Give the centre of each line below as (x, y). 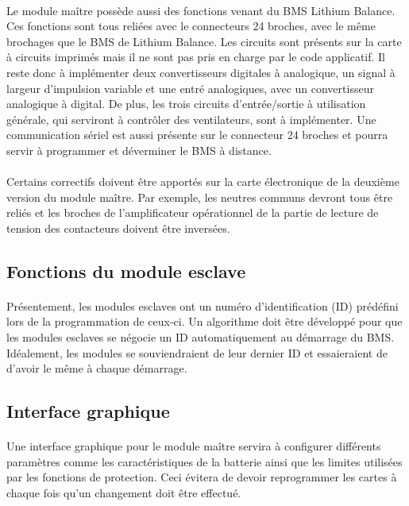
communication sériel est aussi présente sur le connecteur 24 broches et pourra (197, 135)
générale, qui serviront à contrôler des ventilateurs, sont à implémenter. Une (191, 119)
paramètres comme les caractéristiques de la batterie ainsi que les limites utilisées (204, 461)
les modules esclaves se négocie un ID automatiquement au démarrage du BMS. (201, 337)
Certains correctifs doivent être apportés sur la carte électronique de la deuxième (203, 182)
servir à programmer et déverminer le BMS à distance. (139, 150)
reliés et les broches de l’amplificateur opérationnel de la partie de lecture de (193, 212)
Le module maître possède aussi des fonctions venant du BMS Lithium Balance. (201, 10)
